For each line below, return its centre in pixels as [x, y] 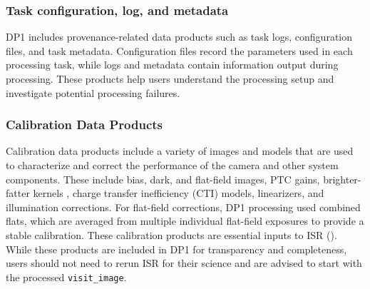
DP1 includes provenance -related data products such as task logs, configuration [179, 37]
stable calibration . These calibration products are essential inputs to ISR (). [171, 234]
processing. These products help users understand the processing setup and [170, 78]
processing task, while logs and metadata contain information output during [172, 65]
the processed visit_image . [66, 277]
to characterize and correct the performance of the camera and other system [172, 165]
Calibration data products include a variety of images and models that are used [180, 151]
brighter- [342, 179]
